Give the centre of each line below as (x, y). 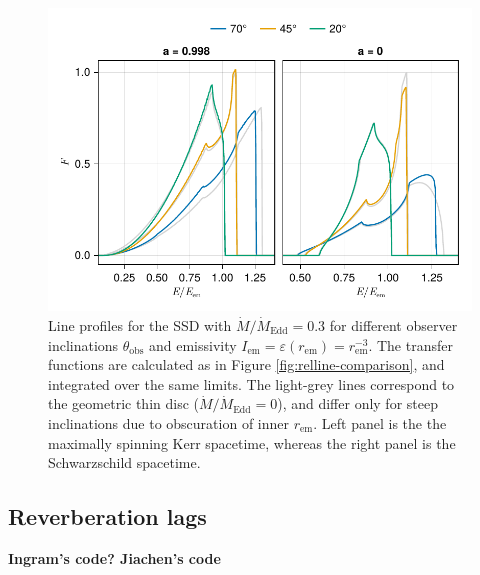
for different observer (393, 325)
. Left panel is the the (380, 423)
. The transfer (410, 344)
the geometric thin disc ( (123, 403)
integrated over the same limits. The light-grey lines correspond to (251, 383)
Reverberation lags (107, 516)
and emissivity (193, 344)
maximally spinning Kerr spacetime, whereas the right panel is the (252, 442)
